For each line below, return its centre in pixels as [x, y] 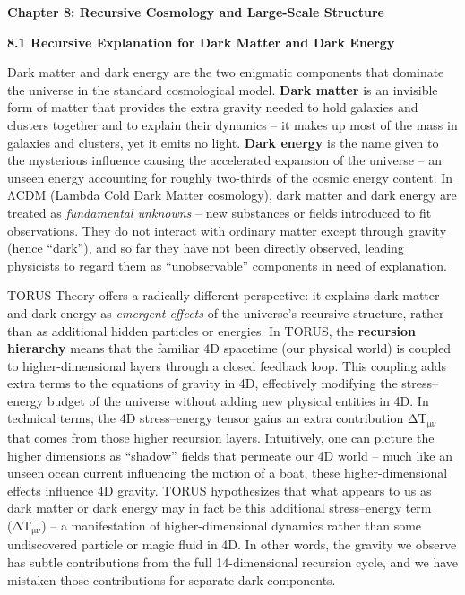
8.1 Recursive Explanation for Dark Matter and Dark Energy [201, 42]
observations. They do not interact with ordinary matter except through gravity [227, 230]
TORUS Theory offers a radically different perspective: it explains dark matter [224, 295]
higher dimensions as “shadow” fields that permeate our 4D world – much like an [230, 455]
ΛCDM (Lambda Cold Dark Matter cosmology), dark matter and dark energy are [232, 195]
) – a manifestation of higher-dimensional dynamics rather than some [232, 525]
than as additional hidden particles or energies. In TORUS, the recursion [211, 330]
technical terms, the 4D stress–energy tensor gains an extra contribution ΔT [217, 418]
